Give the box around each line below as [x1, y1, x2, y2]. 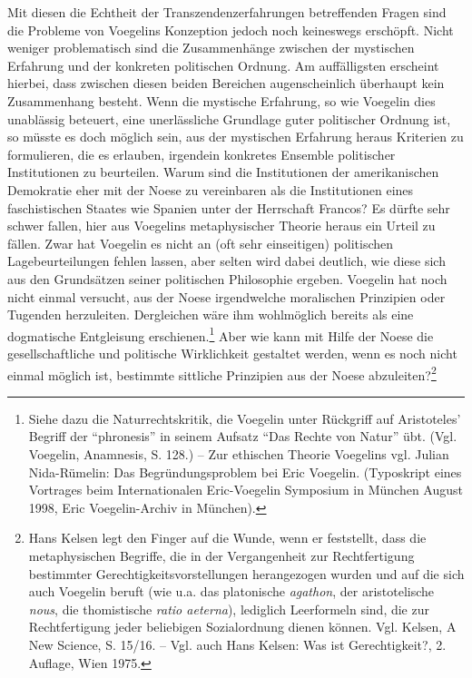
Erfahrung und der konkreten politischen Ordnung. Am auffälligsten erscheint [7, 55, 439, 74]
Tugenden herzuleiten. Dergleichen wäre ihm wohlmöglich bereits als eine [7, 305, 414, 324]
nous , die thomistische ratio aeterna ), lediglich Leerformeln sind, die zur [28, 599, 429, 618]
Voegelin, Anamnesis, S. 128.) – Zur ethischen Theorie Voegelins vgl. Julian [28, 444, 449, 463]
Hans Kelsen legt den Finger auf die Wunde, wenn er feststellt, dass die [28, 528, 427, 547]
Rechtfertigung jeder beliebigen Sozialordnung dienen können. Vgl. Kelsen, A [28, 617, 457, 636]
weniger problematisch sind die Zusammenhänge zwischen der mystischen [7, 38, 415, 57]
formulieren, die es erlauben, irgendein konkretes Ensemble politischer [7, 144, 396, 163]
